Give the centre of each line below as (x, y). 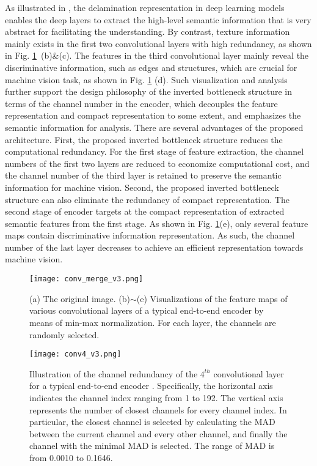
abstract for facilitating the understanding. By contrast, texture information (148, 31)
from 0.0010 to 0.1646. (71, 457)
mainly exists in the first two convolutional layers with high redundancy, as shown (158, 43)
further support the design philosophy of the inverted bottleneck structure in (148, 91)
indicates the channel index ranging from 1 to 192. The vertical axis (156, 397)
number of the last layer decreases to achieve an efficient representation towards (154, 247)
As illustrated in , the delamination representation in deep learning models (145, 7)
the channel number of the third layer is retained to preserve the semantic (143, 175)
